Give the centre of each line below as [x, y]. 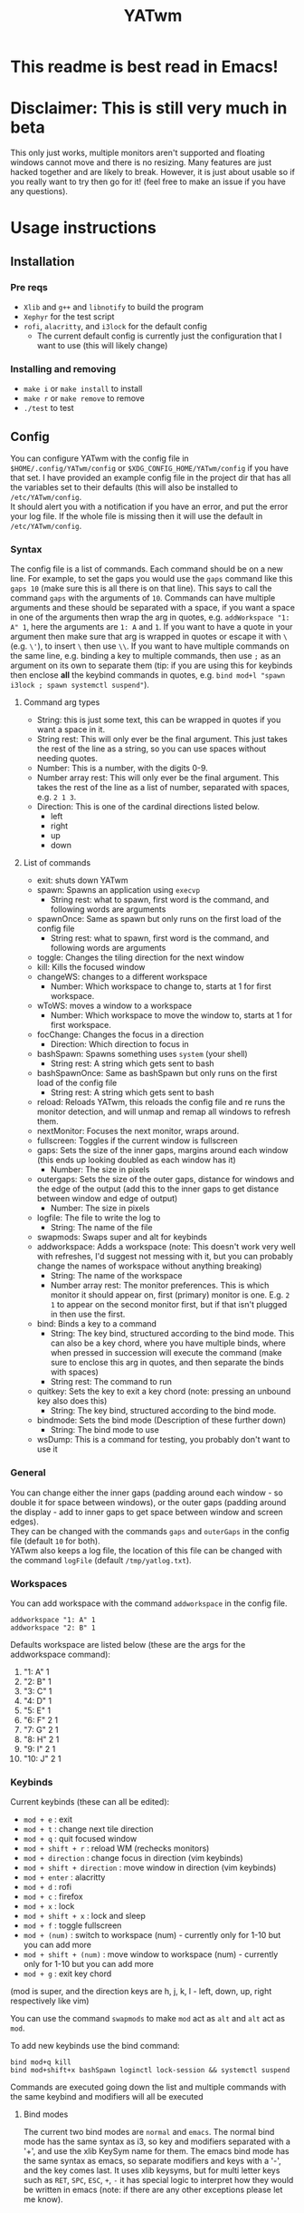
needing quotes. [67, 759]
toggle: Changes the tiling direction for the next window [141, 957]
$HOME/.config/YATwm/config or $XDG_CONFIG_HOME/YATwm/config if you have [149, 468]
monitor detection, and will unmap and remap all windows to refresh [163, 1111]
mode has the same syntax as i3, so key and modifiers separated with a [157, 2141]
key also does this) [72, 1401]
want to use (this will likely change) [102, 345]
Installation [43, 261]
